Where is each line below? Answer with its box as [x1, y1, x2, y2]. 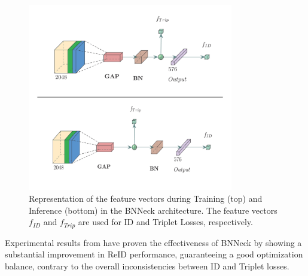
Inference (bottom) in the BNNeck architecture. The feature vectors [29, 204, 277, 216]
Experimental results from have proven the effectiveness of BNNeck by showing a [5, 236, 302, 248]
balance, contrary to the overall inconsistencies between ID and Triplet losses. [5, 259, 289, 272]
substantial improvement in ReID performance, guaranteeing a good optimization [5, 248, 303, 260]
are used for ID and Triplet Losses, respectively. [78, 216, 253, 228]
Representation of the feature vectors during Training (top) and [29, 192, 263, 204]
